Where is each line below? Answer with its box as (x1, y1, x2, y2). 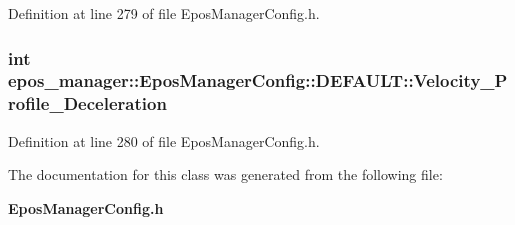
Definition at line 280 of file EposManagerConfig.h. (8, 130, 320, 151)
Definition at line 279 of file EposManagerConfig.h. (8, 3, 320, 23)
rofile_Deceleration (8, 91, 167, 116)
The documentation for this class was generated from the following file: (8, 164, 443, 185)
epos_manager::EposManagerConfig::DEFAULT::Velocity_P (8, 68, 508, 93)
